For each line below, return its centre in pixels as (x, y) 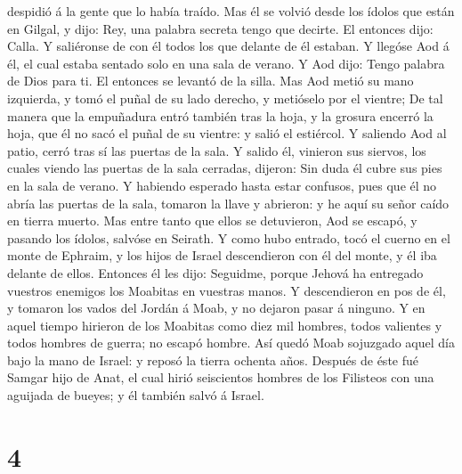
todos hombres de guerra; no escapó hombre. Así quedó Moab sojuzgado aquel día (231, 343)
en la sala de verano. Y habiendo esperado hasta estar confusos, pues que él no (222, 185)
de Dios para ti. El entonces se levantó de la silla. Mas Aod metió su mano (211, 81)
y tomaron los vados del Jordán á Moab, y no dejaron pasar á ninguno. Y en (216, 308)
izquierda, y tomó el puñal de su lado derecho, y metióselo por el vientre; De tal (225, 98)
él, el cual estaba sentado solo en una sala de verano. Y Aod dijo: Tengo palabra (226, 63)
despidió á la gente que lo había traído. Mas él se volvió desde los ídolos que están (231, 11)
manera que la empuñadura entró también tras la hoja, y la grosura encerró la (220, 115)
